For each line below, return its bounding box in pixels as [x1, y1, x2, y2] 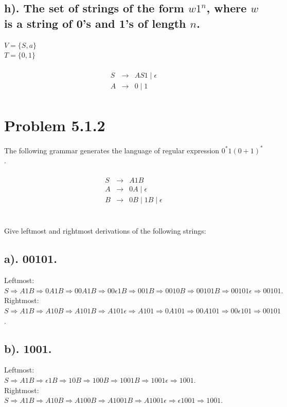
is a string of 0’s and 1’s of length [4, 15, 186, 31]
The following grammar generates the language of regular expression [4, 145, 220, 155]
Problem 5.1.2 [4, 115, 105, 136]
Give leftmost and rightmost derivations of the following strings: [4, 225, 206, 236]
